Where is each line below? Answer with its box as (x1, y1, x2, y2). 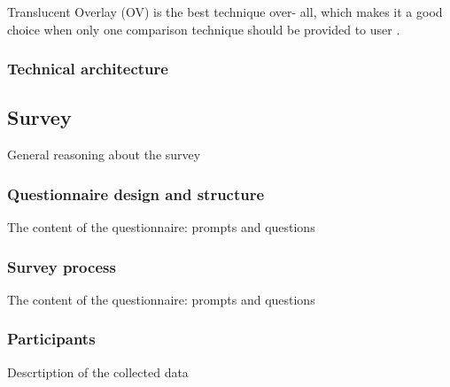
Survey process (7, 255, 116, 277)
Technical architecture (7, 58, 168, 80)
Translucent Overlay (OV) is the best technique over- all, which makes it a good (7, 3, 443, 20)
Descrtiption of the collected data (7, 362, 189, 381)
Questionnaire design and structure (7, 182, 265, 205)
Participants (7, 328, 96, 350)
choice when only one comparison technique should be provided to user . (7, 19, 400, 38)
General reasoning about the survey (7, 145, 201, 164)
